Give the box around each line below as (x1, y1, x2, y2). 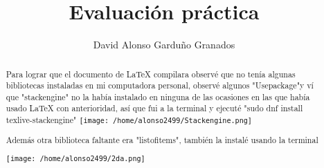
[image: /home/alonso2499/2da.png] (6, 154, 145, 162)
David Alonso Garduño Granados (93, 37, 235, 52)
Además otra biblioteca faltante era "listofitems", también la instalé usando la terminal (6, 134, 318, 146)
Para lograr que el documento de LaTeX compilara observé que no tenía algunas (6, 68, 296, 80)
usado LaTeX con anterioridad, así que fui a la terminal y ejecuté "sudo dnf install (6, 102, 303, 114)
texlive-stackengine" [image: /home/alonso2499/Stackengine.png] (6, 114, 252, 126)
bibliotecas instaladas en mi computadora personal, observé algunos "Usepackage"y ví (6, 80, 314, 91)
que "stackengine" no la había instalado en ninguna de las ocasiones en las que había (6, 91, 310, 102)
